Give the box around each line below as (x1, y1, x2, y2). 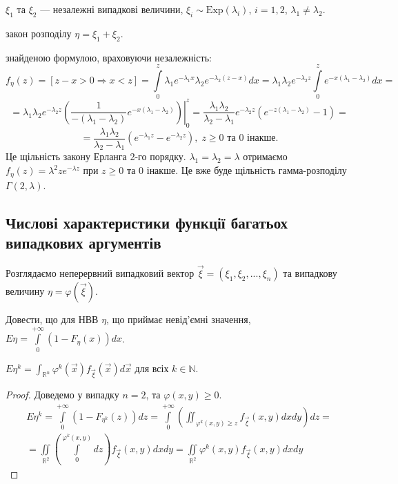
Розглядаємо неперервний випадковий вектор (6, 265, 195, 280)
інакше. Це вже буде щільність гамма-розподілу (146, 163, 347, 177)
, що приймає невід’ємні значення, (106, 311, 251, 326)
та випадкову (283, 265, 337, 280)
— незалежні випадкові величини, (40, 2, 183, 16)
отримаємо (243, 149, 288, 164)
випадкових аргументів (6, 231, 161, 253)
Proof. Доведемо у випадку (6, 387, 119, 402)
